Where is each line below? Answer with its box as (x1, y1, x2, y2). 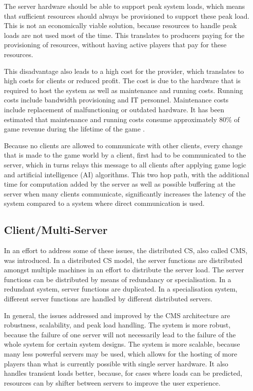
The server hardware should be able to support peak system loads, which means (4, 1, 245, 11)
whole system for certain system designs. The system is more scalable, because (4, 339, 240, 349)
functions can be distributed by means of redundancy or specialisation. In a (4, 274, 231, 284)
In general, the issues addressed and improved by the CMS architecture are (4, 310, 230, 320)
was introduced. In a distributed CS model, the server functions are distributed (4, 255, 243, 265)
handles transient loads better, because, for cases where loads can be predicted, (4, 368, 242, 378)
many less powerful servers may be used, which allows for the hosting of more (4, 349, 237, 359)
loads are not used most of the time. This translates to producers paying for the (4, 30, 245, 40)
